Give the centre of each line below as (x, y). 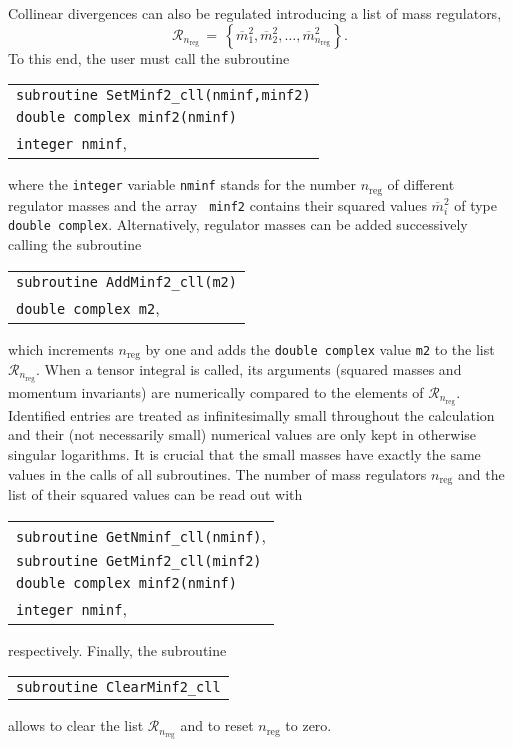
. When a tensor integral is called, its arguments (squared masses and (249, 369)
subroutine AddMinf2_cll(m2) (126, 281)
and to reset (217, 725)
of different (421, 184)
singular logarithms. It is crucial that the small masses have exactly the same (244, 453)
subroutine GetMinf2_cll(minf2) (139, 560)
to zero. (308, 725)
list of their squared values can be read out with (155, 493)
